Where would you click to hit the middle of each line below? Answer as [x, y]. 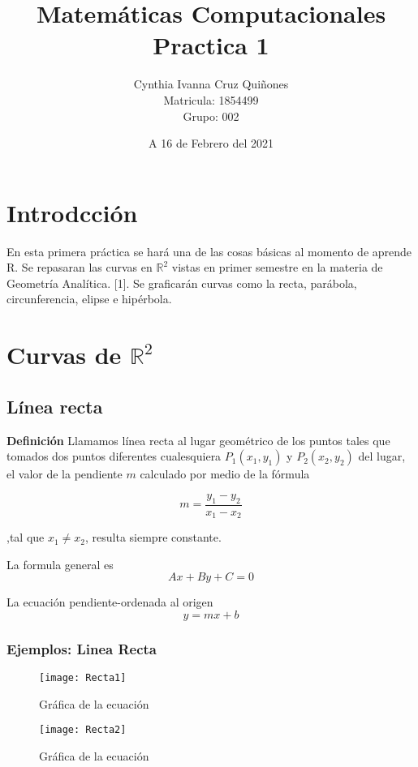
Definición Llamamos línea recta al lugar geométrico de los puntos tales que [198, 440]
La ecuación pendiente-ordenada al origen [110, 602]
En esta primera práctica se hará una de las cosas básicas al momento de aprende [209, 251]
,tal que [26, 537]
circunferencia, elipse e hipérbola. [89, 299]
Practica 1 [211, 45]
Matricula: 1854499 [211, 99]
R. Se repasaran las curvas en [80, 267]
